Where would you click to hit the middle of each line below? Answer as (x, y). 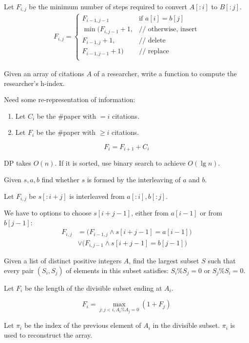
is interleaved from (97, 196)
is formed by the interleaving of (134, 179)
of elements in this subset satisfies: (117, 270)
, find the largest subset (164, 261)
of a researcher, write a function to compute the (165, 73)
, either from (150, 213)
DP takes (18, 163)
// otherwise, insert (168, 30)
